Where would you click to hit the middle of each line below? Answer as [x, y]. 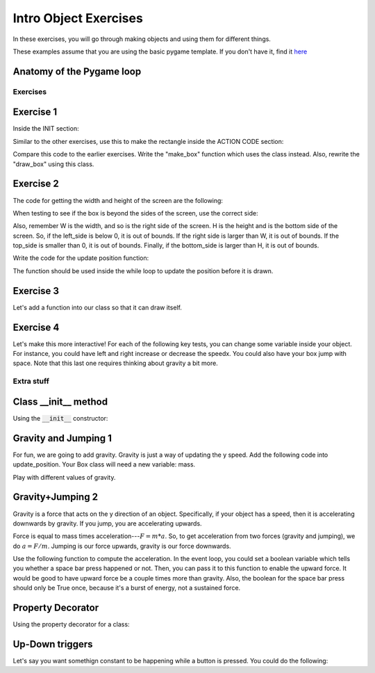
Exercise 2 [36, 184]
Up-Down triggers [53, 644]
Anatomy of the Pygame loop [77, 71]
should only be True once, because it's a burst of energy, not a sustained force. [127, 588]
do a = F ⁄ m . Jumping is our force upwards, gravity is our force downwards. [122, 546]
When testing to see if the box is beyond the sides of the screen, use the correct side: [135, 213]
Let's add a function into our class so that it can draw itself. [97, 307]
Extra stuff [31, 381]
